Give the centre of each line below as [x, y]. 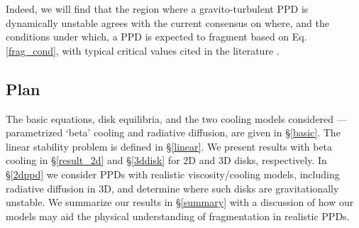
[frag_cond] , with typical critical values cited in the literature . [143, 50]
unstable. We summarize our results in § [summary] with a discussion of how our [180, 202]
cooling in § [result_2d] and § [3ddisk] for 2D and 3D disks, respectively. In [166, 160]
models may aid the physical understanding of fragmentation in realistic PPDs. [178, 216]
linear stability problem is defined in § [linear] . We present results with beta [169, 146]
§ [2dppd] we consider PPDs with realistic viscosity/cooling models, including [173, 174]
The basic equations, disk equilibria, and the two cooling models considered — [176, 118]
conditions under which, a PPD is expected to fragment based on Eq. [156, 37]
